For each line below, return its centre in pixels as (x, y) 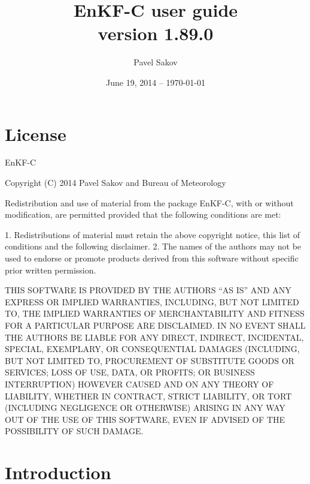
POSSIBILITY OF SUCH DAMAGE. (74, 431)
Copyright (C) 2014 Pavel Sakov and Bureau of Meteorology (116, 183)
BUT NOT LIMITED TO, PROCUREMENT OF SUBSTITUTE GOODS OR (150, 360)
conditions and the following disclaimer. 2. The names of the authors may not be (153, 246)
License (36, 133)
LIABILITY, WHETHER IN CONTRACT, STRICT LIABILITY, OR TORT (148, 396)
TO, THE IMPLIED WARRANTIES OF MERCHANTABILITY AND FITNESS (155, 313)
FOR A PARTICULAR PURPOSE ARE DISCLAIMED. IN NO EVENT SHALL (155, 325)
